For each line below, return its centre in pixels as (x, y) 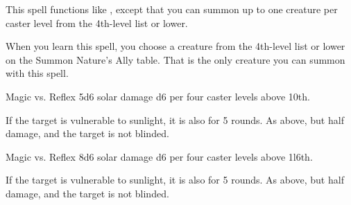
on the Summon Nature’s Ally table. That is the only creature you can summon (175, 59)
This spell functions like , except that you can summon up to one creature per (172, 9)
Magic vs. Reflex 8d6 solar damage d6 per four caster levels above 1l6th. (159, 156)
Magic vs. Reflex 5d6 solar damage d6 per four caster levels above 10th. (158, 96)
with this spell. (37, 73)
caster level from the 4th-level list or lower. (97, 23)
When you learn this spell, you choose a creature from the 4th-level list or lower (175, 46)
